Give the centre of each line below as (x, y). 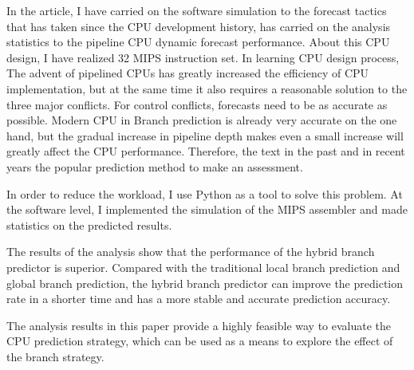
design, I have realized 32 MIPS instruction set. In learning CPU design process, (203, 57)
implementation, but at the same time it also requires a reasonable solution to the (207, 88)
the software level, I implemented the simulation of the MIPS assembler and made (207, 209)
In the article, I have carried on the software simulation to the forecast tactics (197, 10)
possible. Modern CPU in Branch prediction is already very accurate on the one (202, 120)
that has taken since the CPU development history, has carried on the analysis (199, 26)
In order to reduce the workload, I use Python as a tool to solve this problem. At (205, 193)
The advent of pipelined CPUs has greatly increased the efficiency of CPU (188, 73)
